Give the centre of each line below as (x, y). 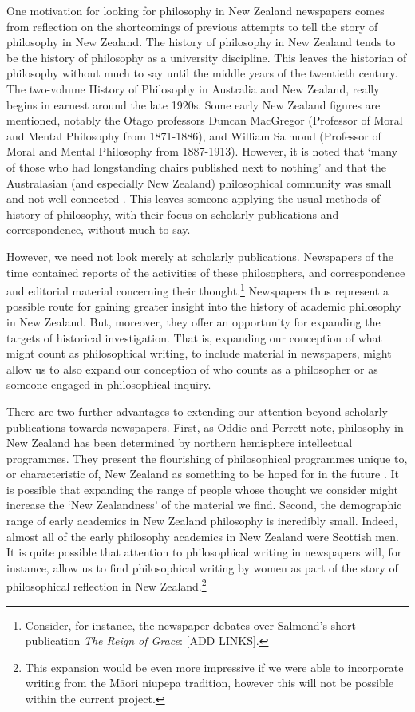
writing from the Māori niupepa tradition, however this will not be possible (209, 683)
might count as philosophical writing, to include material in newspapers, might (199, 353)
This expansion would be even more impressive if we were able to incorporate (214, 667)
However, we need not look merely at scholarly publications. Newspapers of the (200, 256)
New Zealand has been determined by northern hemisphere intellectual (180, 443)
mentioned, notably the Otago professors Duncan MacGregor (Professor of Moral (205, 120)
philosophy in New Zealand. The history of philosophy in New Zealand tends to (201, 42)
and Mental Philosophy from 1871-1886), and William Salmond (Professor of (194, 135)
